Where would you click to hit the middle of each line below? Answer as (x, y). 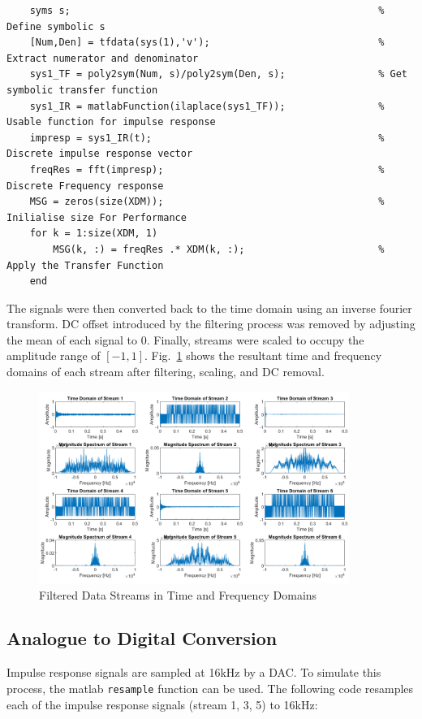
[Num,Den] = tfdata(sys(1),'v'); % (207, 43)
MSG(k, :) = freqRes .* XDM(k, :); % (219, 249)
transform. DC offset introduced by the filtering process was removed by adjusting (211, 324)
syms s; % (207, 11)
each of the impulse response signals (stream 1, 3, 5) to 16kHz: (162, 704)
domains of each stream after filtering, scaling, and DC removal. (166, 372)
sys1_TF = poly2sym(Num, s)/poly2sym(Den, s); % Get (218, 74)
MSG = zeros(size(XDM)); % (207, 202)
